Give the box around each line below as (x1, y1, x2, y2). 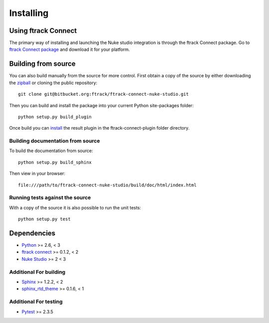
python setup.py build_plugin (18, 114, 92, 120)
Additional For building (9, 268, 66, 275)
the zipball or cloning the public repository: (9, 80, 98, 86)
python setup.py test (18, 216, 71, 222)
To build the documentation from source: (9, 148, 93, 154)
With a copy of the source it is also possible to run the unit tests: (9, 204, 141, 210)
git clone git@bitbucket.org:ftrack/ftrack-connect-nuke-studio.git (18, 91, 189, 97)
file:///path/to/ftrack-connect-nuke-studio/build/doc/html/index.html (18, 182, 197, 188)
